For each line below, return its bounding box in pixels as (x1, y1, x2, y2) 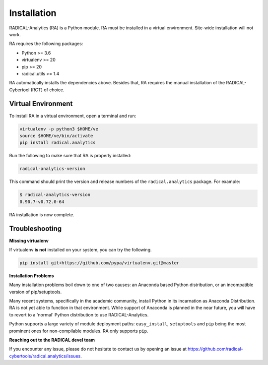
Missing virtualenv (9, 238, 49, 243)
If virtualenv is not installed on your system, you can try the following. (9, 246, 152, 252)
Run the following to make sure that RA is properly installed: (9, 153, 132, 159)
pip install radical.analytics (19, 140, 96, 146)
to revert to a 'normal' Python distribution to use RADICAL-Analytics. (9, 311, 149, 317)
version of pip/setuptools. (9, 289, 62, 295)
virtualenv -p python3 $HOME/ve (19, 126, 99, 131)
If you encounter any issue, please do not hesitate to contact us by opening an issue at (9, 346, 187, 352)
